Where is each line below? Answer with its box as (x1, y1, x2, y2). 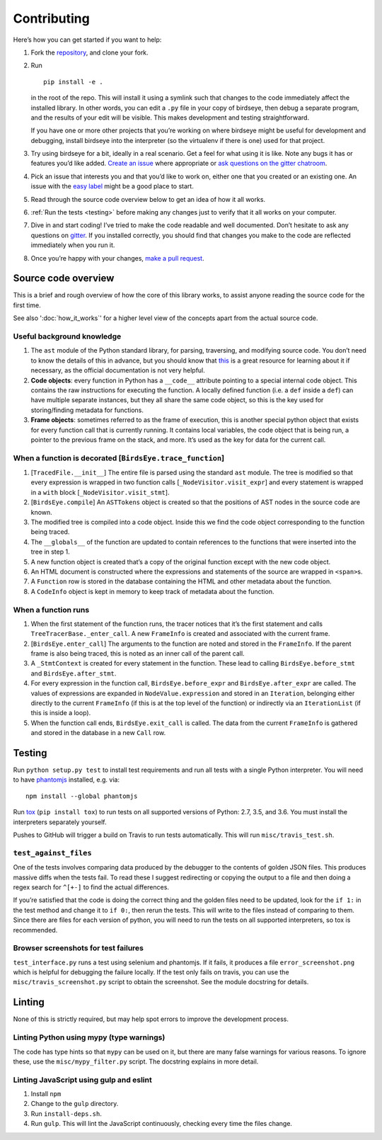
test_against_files (13, 848, 92, 857)
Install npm (30, 1090, 62, 1098)
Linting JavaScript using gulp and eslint (13, 1075, 152, 1085)
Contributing (13, 11, 90, 26)
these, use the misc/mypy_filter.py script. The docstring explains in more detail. (13, 1057, 259, 1066)
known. (30, 508, 52, 516)
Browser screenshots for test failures (13, 943, 144, 953)
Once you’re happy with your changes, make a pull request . (30, 253, 204, 262)
